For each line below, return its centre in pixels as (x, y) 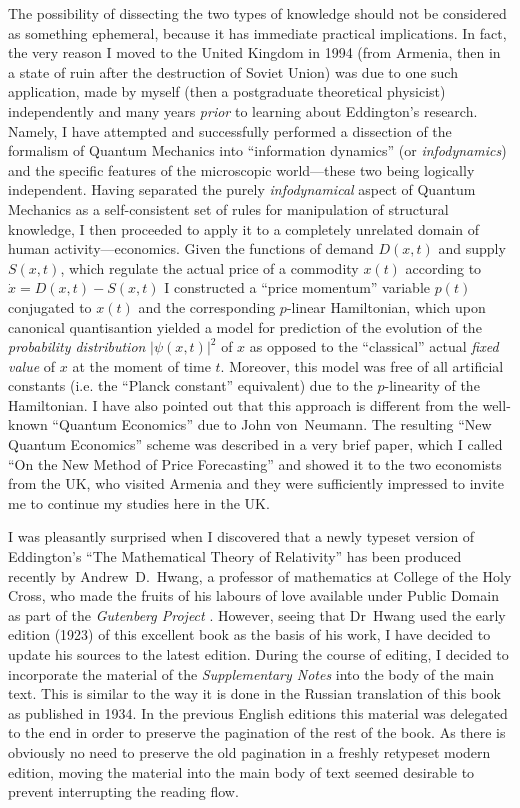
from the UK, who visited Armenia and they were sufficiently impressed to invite (256, 483)
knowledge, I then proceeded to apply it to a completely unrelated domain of (244, 228)
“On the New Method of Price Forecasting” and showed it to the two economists (255, 463)
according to (443, 267)
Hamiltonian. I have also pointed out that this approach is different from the (243, 404)
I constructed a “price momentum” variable (297, 287)
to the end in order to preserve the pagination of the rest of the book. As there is (257, 732)
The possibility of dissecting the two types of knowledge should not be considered (257, 13)
